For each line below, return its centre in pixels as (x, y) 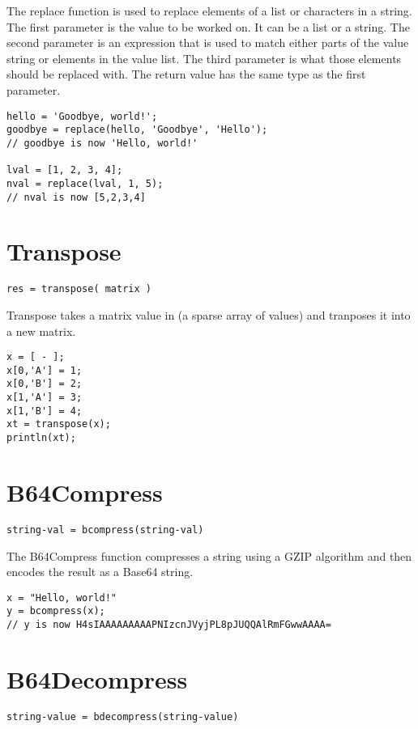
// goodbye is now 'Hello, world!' (102, 143)
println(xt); (41, 438)
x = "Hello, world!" (62, 598)
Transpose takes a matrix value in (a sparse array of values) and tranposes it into (209, 314)
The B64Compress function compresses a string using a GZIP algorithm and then (209, 555)
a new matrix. (41, 331)
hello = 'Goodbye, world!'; (82, 116)
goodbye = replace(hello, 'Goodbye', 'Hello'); (137, 130)
